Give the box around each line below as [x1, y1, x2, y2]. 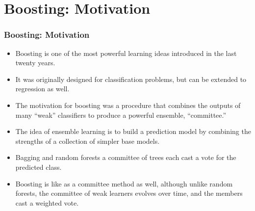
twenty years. [15, 57, 55, 68]
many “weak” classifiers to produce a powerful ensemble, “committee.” [15, 109, 227, 120]
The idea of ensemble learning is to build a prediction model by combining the [15, 126, 251, 136]
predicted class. [15, 161, 62, 172]
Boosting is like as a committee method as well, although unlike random [15, 178, 233, 188]
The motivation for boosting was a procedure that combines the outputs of [15, 100, 241, 110]
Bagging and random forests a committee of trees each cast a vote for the [15, 152, 236, 162]
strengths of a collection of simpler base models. [15, 135, 160, 146]
